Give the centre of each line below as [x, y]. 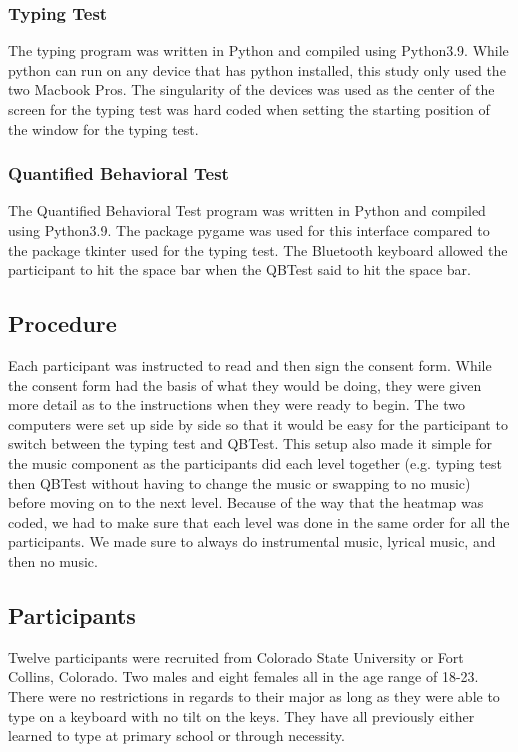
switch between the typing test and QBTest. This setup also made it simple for [250, 443]
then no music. [53, 560]
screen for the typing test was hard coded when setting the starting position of [249, 109]
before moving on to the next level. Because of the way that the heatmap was [246, 502]
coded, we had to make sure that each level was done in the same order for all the [259, 521]
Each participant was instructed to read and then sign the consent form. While [250, 364]
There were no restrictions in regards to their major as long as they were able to [254, 695]
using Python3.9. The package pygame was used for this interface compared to [249, 230]
